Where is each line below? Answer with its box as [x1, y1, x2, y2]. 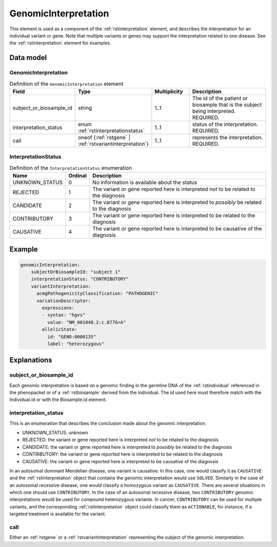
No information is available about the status [92, 179, 197, 186]
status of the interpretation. [192, 121, 259, 128]
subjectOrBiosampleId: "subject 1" [31, 269, 121, 275]
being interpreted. [192, 107, 236, 115]
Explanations [9, 356, 52, 365]
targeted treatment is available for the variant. [9, 511, 106, 517]
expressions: [42, 305, 75, 311]
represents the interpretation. [192, 134, 263, 141]
